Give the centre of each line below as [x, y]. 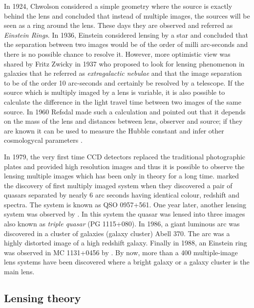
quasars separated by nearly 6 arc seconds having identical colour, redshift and [122, 195]
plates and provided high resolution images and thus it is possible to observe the [124, 166]
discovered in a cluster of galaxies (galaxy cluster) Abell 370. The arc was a [117, 233]
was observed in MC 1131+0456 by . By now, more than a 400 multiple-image [121, 252]
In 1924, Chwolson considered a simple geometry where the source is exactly [118, 6]
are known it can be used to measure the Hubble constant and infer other [114, 130]
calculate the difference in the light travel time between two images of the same [123, 101]
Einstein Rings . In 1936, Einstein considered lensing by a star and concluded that [126, 34]
